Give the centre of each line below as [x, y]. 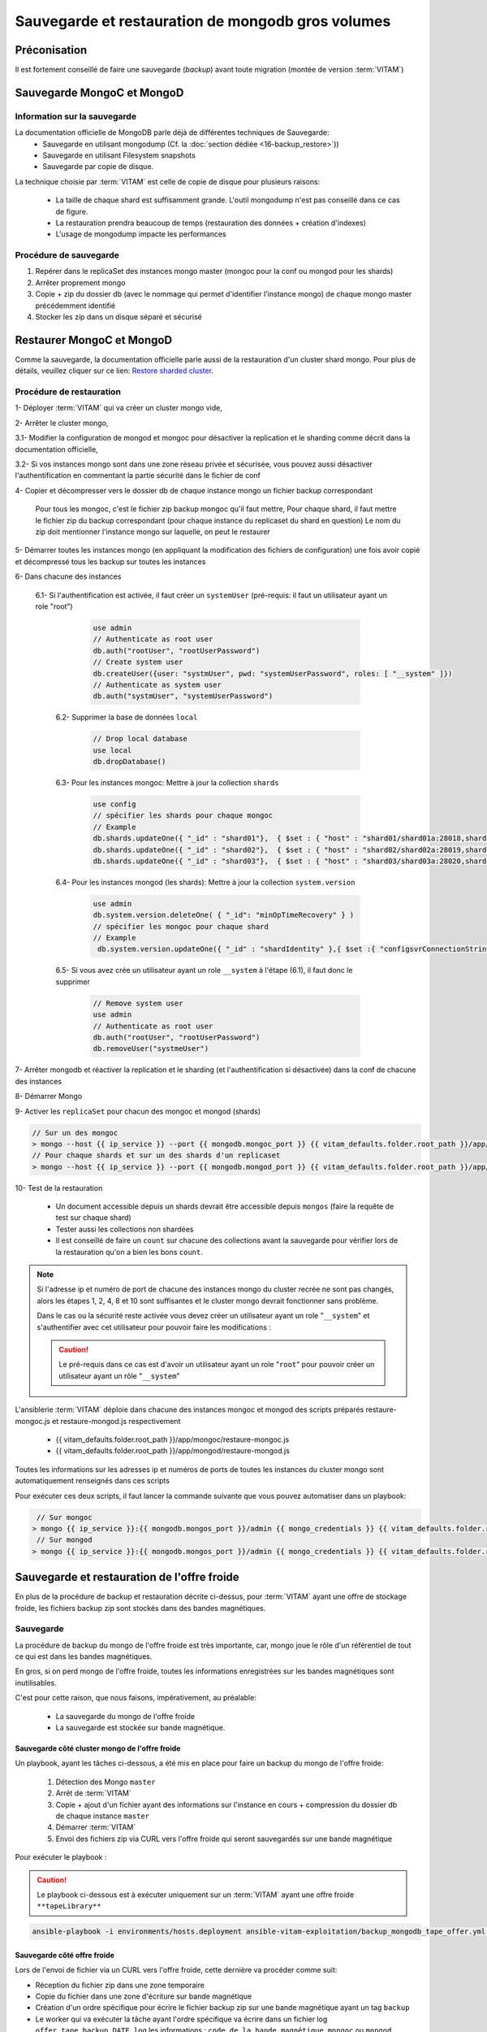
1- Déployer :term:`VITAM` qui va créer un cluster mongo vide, [119, 408]
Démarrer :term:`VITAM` [96, 1827]
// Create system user [138, 662]
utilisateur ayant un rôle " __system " [119, 1376]
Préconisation [51, 50]
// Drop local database [140, 739]
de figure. [72, 211]
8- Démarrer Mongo [49, 1096]
